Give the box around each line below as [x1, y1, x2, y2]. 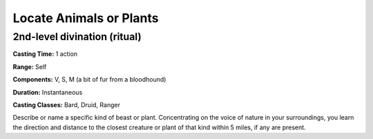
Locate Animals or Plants [12, 10, 159, 26]
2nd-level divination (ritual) [12, 30, 142, 43]
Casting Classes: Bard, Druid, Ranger [12, 100, 121, 109]
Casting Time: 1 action [12, 50, 78, 58]
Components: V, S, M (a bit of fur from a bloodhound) [12, 75, 166, 84]
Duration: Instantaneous [12, 88, 83, 96]
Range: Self [12, 62, 47, 71]
